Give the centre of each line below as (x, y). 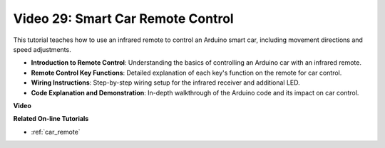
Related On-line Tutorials (51, 119)
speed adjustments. (42, 49)
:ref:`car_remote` (56, 132)
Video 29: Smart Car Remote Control (124, 18)
